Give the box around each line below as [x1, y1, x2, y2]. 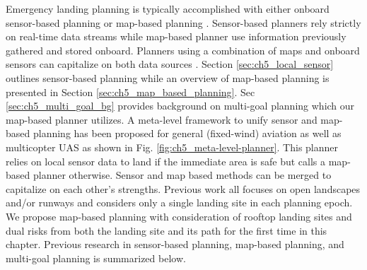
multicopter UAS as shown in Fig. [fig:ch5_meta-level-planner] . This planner [6, 139, 339, 154]
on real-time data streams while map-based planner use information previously [6, 29, 346, 44]
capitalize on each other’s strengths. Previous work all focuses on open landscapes [6, 181, 361, 196]
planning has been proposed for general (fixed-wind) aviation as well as [33, 126, 342, 141]
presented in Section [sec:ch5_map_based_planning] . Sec [6, 84, 255, 99]
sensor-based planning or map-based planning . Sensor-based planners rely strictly [6, 15, 361, 30]
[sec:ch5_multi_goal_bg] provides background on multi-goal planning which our [6, 98, 355, 113]
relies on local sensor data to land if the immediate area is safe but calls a [6, 153, 326, 168]
